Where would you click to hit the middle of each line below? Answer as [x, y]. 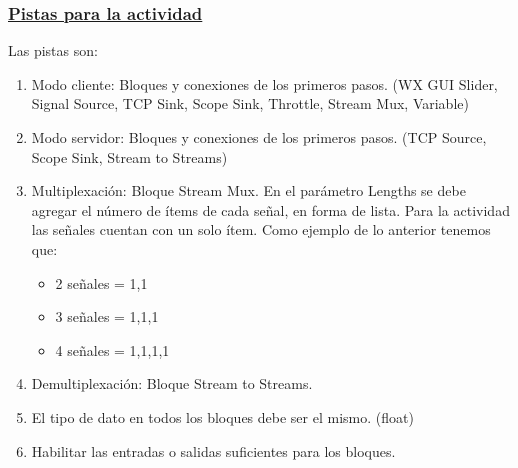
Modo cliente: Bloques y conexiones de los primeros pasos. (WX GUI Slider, [264, 83]
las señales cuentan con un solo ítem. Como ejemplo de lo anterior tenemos [261, 229]
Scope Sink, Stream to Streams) [129, 156]
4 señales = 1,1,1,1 [112, 349]
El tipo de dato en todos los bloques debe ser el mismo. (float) [222, 416]
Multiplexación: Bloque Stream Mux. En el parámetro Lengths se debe [248, 190]
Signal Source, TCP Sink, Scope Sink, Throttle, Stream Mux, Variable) [250, 103]
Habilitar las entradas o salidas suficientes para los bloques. [213, 450]
